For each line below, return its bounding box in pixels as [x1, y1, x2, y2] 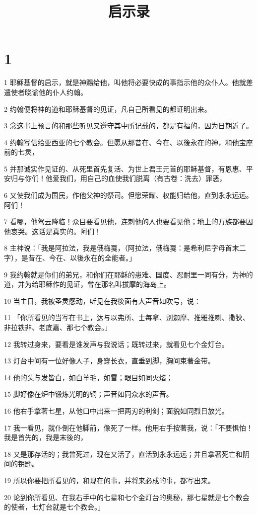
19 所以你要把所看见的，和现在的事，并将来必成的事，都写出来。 [4, 475, 215, 485]
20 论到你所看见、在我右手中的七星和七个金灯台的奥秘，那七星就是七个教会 [4, 492, 250, 502]
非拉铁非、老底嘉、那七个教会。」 [4, 322, 112, 332]
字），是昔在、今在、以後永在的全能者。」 [4, 253, 136, 263]
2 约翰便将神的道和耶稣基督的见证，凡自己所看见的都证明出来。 [4, 103, 211, 114]
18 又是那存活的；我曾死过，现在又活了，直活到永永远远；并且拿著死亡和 [4, 448, 243, 459]
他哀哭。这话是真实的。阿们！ [4, 226, 101, 236]
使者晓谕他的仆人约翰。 [10, 86, 87, 97]
